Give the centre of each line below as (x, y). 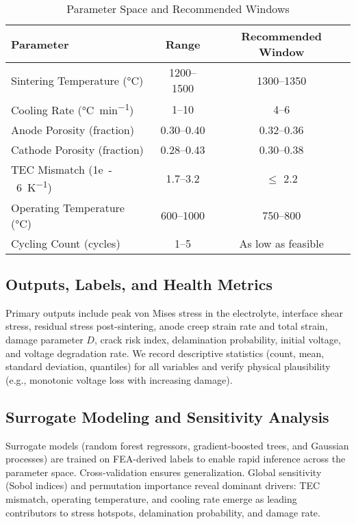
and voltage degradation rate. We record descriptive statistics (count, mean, (165, 353)
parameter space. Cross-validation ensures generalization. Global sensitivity (164, 472)
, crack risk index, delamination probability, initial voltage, (217, 340)
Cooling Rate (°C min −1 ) (73, 109)
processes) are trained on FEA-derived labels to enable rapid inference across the (176, 459)
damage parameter (44, 340)
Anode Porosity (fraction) (73, 130)
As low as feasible (281, 243)
